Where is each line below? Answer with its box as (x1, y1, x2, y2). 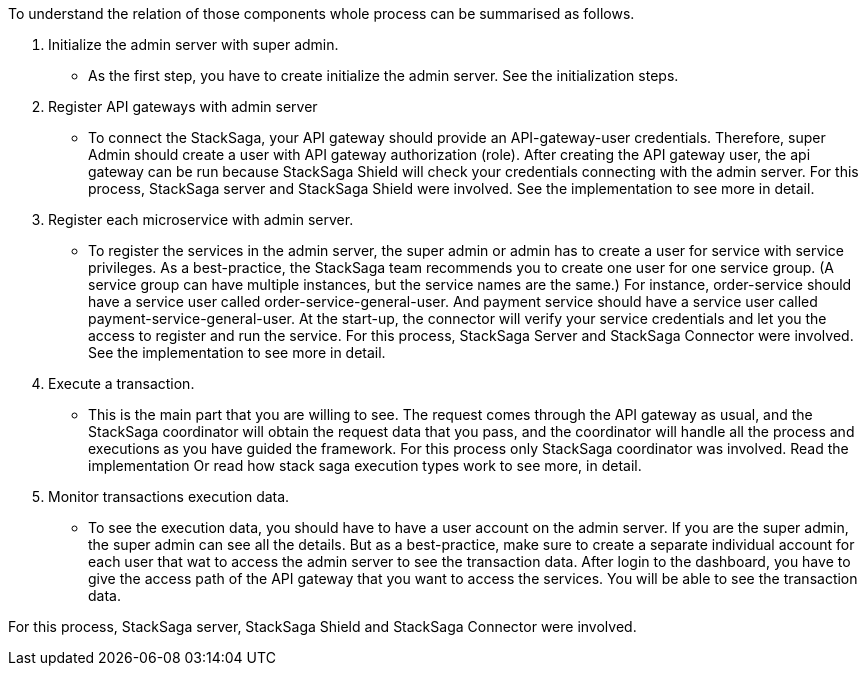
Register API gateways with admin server (48, 98, 318, 115)
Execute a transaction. (48, 375, 195, 392)
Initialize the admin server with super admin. (48, 36, 339, 53)
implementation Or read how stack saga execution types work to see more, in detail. (88, 457, 642, 474)
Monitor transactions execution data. (48, 488, 290, 505)
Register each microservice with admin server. (48, 211, 354, 228)
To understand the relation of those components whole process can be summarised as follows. (8, 5, 635, 22)
